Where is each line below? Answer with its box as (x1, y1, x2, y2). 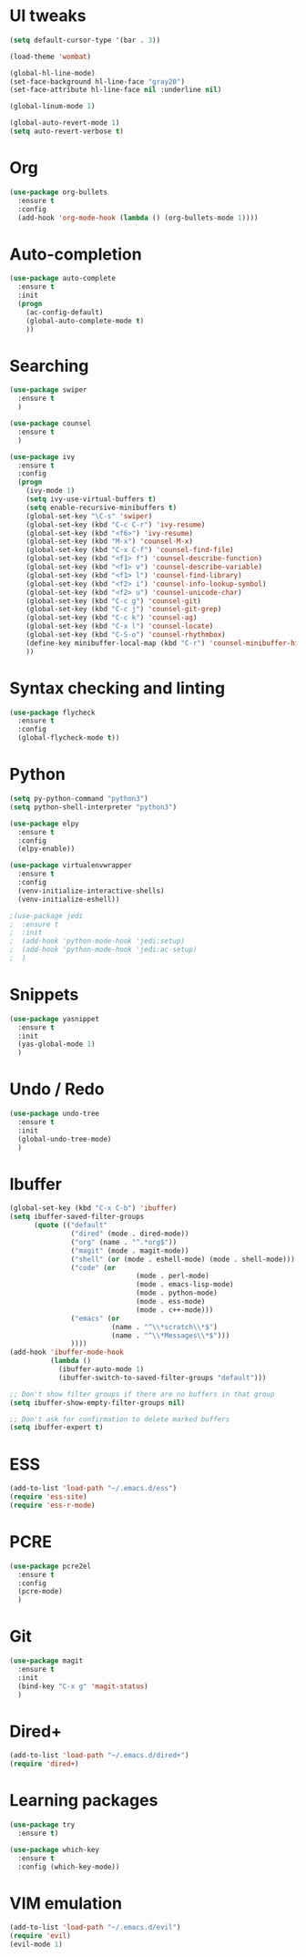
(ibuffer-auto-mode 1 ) (57, 1365, 145, 1374)
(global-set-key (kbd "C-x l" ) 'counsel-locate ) (25, 621, 214, 631)
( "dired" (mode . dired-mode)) (70, 1229, 189, 1239)
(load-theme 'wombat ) (9, 52, 92, 61)
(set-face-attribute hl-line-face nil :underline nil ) (9, 86, 222, 95)
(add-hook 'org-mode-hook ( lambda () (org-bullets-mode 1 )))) (17, 213, 259, 222)
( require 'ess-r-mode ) (9, 1501, 96, 1510)
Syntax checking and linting (9, 678, 226, 698)
